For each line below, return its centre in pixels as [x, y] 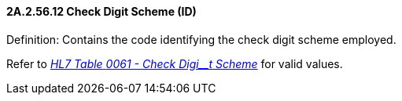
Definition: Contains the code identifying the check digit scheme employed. [201, 39]
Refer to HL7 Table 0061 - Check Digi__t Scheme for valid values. [175, 63]
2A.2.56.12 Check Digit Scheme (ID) [101, 11]
